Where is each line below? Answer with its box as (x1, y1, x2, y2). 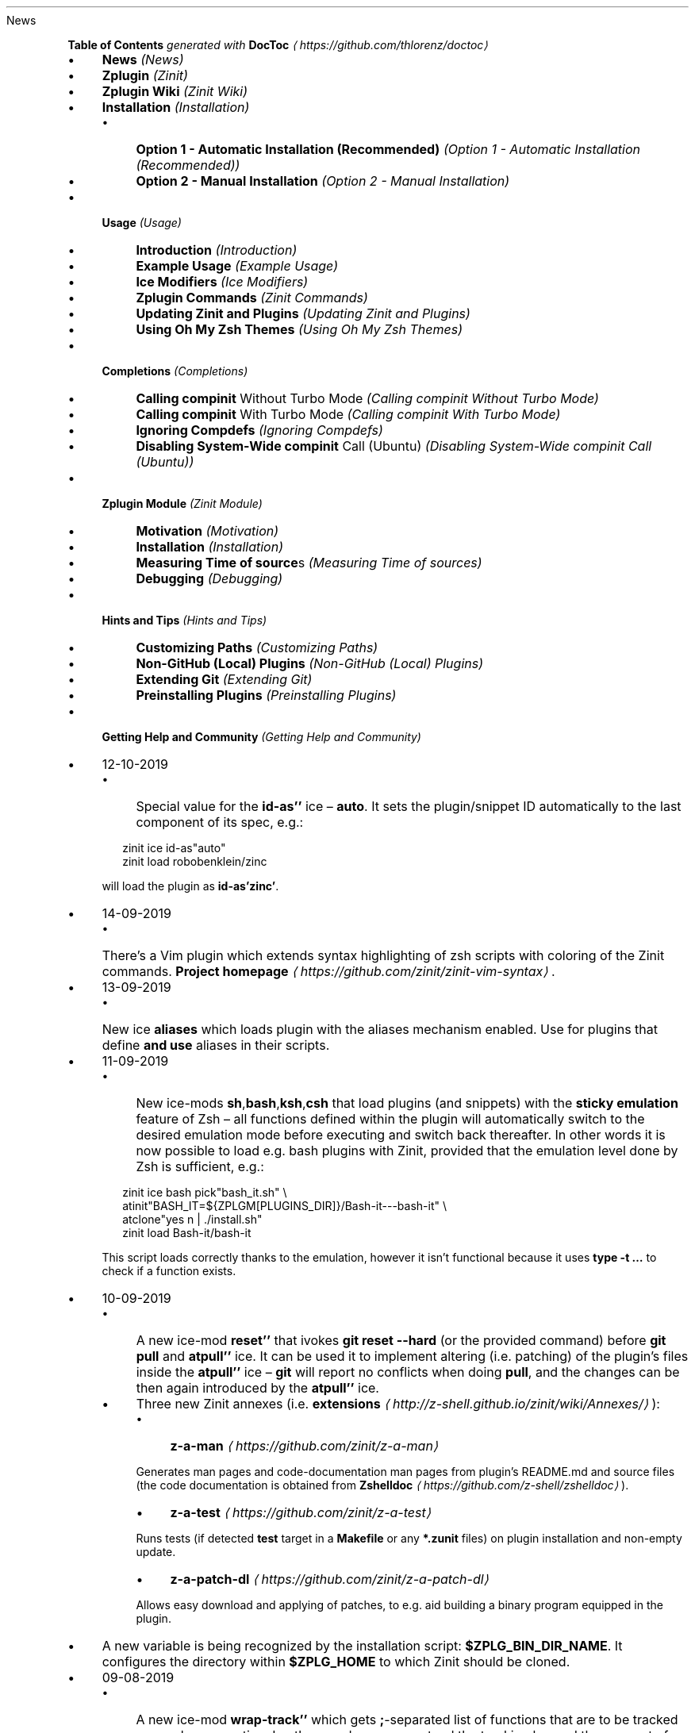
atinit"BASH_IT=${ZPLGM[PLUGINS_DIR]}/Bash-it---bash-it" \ (122, 1199, 447, 1212)
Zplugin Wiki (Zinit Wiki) (102, 83, 248, 99)
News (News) (102, 52, 184, 67)
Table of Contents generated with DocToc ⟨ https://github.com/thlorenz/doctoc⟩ (67, 38, 488, 52)
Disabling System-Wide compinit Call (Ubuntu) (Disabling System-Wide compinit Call (136, 438, 652, 454)
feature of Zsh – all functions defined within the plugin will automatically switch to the (136, 1111, 645, 1127)
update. (136, 1545, 176, 1558)
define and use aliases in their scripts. (102, 1037, 330, 1053)
